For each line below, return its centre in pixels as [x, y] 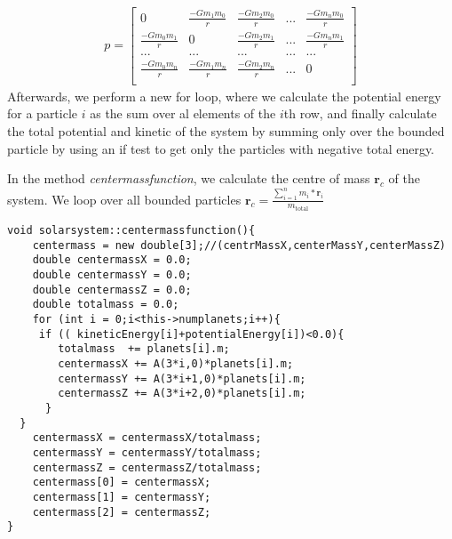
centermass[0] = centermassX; [122, 483]
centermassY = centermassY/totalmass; [147, 452]
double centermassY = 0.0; [112, 275]
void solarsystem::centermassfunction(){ [131, 231]
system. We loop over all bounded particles [124, 199]
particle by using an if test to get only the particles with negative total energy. [221, 148]
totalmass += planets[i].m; [144, 349]
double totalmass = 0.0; [106, 305]
